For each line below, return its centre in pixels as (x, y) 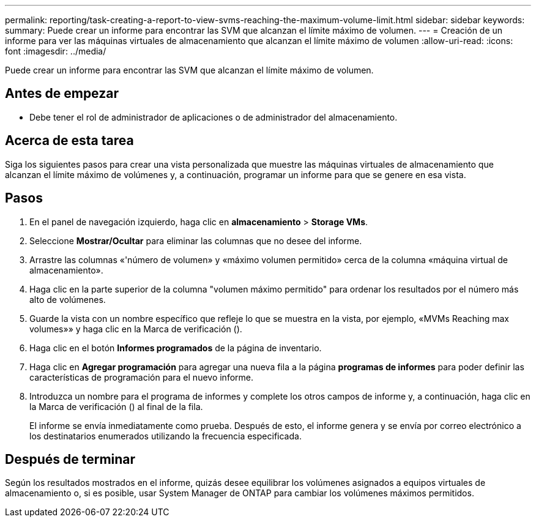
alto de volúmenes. (68, 299)
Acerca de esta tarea (69, 141)
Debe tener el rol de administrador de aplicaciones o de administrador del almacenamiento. (214, 117)
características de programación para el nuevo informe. (141, 377)
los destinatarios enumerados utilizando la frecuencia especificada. (166, 436)
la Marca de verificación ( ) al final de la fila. (116, 406)
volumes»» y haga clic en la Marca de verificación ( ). (136, 329)
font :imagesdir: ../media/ (56, 51)
